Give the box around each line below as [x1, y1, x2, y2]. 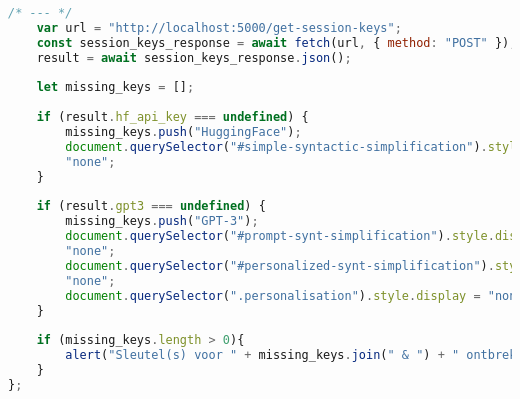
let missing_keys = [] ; [36, 80, 195, 95]
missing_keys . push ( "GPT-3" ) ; [65, 214, 259, 229]
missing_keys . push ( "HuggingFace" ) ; [65, 125, 302, 139]
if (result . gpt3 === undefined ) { [36, 199, 266, 214]
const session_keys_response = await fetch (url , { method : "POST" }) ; [36, 35, 517, 50]
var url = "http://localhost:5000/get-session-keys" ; [36, 20, 402, 35]
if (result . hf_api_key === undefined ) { [36, 110, 309, 125]
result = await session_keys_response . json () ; [36, 50, 352, 65]
